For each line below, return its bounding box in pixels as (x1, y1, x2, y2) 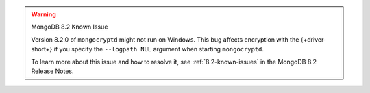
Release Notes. (31, 67, 74, 75)
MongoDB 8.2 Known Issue (31, 23, 108, 31)
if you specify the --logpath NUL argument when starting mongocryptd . (53, 45, 264, 53)
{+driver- (300, 35, 327, 44)
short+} (31, 45, 53, 53)
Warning (31, 10, 56, 18)
